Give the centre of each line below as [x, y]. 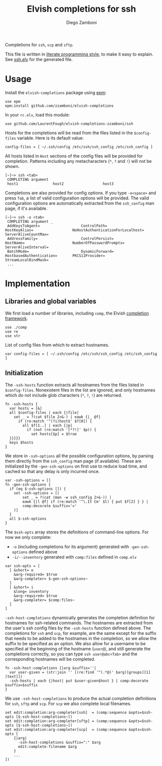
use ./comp [16, 327]
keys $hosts [22, 442]
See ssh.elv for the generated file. [39, 59]
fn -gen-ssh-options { [28, 484]
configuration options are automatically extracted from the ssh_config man [80, 203]
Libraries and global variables [51, 302]
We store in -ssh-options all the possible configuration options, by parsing [79, 456]
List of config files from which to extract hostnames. [57, 345]
